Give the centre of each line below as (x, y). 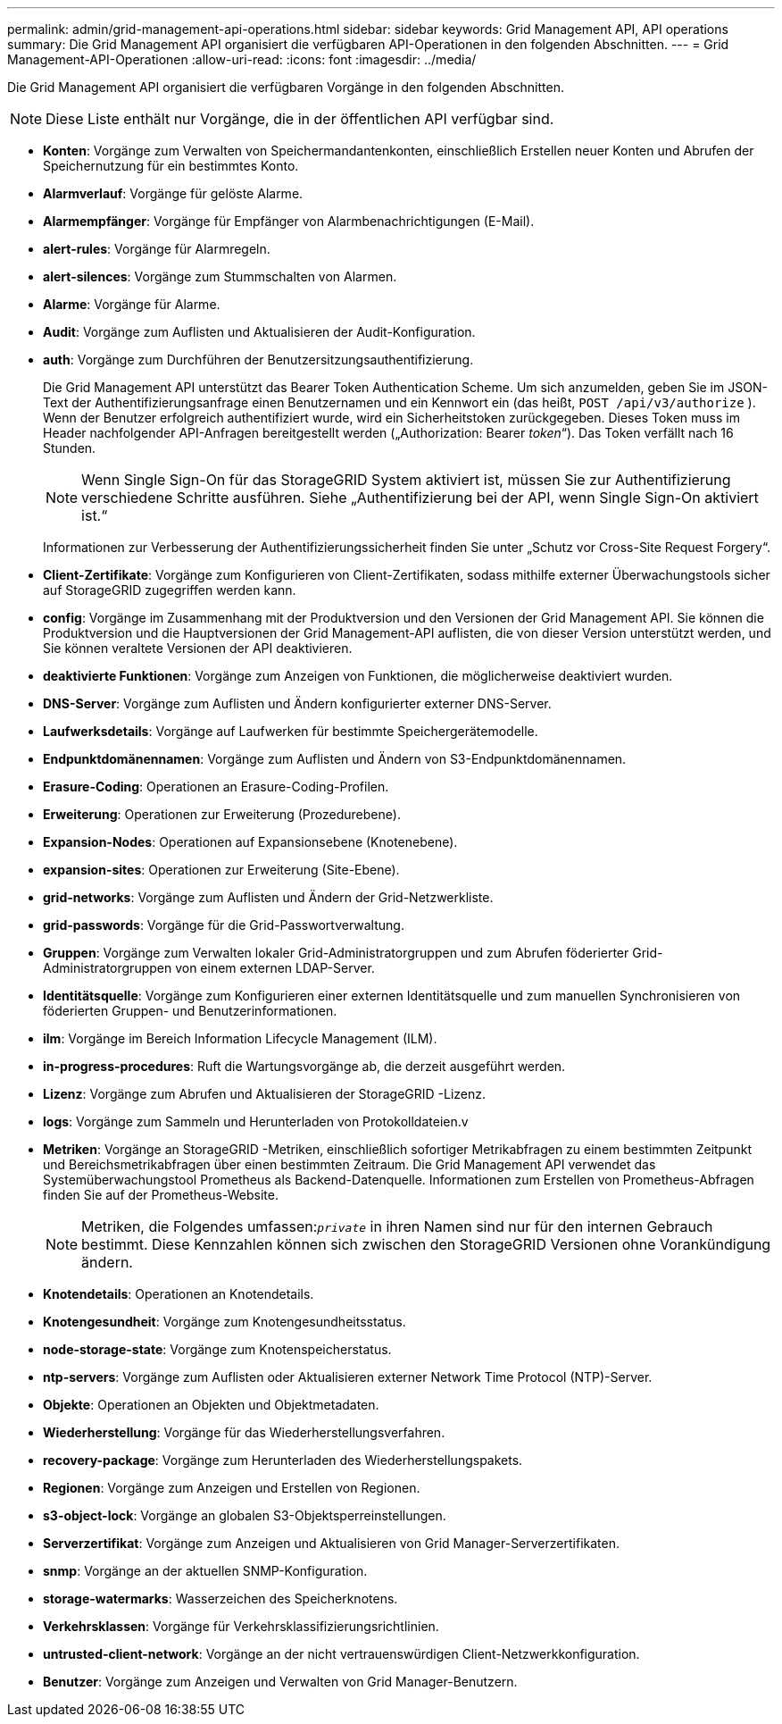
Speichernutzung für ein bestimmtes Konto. (171, 166)
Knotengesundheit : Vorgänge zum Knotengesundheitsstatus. (225, 1322)
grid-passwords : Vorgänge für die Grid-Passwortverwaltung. (224, 925)
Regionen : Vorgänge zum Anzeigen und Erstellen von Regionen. (232, 1488)
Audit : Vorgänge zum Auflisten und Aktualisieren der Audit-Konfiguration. (259, 332)
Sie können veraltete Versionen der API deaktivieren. (198, 648)
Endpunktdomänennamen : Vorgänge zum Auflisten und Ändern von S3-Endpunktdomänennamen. (335, 759)
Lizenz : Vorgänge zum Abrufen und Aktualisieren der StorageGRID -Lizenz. (265, 1094)
